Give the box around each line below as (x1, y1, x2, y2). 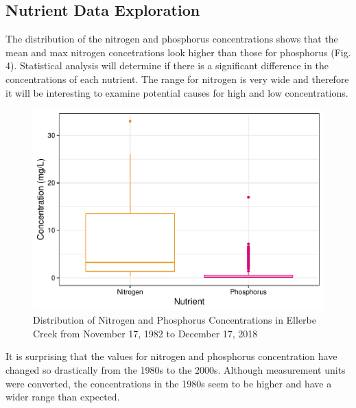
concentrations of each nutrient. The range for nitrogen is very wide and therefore (5, 71, 349, 86)
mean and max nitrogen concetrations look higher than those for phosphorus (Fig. (5, 45, 351, 59)
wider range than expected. (5, 389, 120, 404)
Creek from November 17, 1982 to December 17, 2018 (33, 326, 258, 340)
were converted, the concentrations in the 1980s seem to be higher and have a (5, 376, 332, 390)
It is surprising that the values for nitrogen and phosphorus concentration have (5, 349, 337, 363)
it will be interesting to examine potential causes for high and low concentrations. (5, 85, 348, 99)
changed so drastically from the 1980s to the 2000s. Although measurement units (5, 363, 346, 377)
